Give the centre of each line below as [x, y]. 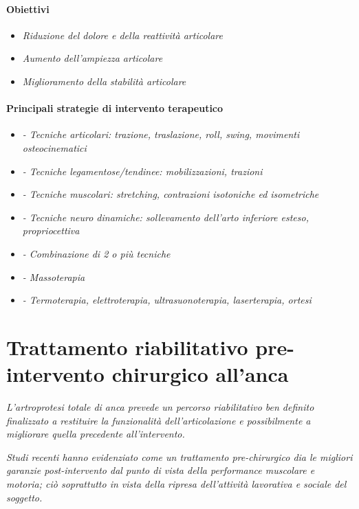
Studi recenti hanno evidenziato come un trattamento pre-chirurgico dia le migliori [179, 456]
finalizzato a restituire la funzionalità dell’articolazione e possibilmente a [159, 420]
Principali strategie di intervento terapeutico [115, 108]
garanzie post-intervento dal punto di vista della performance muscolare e [161, 470]
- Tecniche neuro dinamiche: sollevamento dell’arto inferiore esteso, [165, 217]
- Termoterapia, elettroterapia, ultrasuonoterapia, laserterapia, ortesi [167, 300]
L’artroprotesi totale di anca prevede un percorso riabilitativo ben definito [160, 407]
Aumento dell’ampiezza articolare [93, 58]
